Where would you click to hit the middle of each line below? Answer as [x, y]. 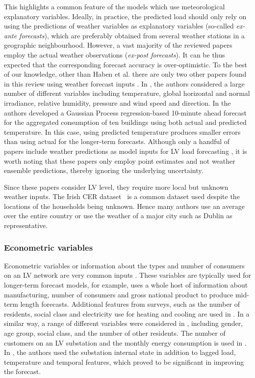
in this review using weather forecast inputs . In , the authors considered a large [124, 83]
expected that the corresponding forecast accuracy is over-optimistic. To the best [126, 64]
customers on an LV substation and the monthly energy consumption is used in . [125, 342]
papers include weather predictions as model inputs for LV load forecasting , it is [126, 151]
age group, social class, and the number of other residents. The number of [115, 333]
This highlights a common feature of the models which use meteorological [115, 6]
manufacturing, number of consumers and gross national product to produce [119, 294]
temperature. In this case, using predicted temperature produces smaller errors [122, 131]
